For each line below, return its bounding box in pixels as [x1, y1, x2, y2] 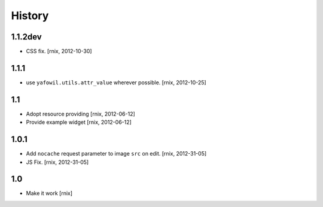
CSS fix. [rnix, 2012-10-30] [26, 48, 92, 55]
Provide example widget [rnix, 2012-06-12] [26, 118, 132, 126]
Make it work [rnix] [26, 190, 73, 197]
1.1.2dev [11, 32, 42, 42]
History [11, 9, 49, 22]
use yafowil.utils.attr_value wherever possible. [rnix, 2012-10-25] [26, 78, 206, 86]
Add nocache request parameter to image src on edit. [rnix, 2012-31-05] [26, 150, 207, 157]
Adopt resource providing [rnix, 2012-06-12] [26, 110, 136, 117]
